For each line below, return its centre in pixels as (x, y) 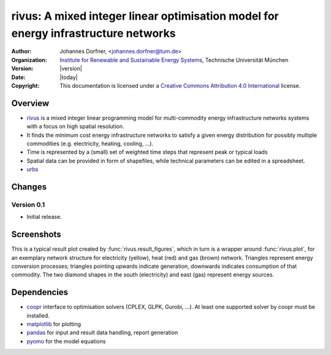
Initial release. (44, 217)
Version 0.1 (28, 204)
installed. (38, 315)
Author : (21, 52)
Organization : (29, 60)
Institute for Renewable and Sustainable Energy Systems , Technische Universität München (174, 60)
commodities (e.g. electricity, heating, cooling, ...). (90, 143)
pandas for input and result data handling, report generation (102, 333)
